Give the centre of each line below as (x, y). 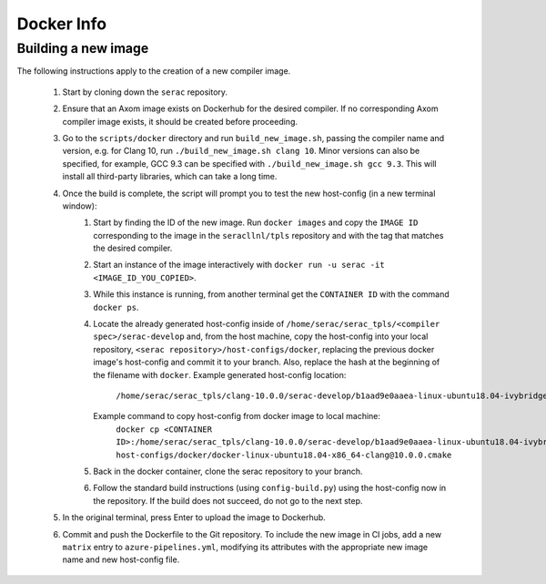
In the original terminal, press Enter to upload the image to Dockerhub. (194, 517)
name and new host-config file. (121, 559)
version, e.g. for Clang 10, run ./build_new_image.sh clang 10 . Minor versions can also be (241, 151)
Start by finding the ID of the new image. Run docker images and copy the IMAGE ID (256, 222)
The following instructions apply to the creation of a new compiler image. (154, 71)
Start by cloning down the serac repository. (145, 92)
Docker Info (62, 24)
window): (80, 206)
